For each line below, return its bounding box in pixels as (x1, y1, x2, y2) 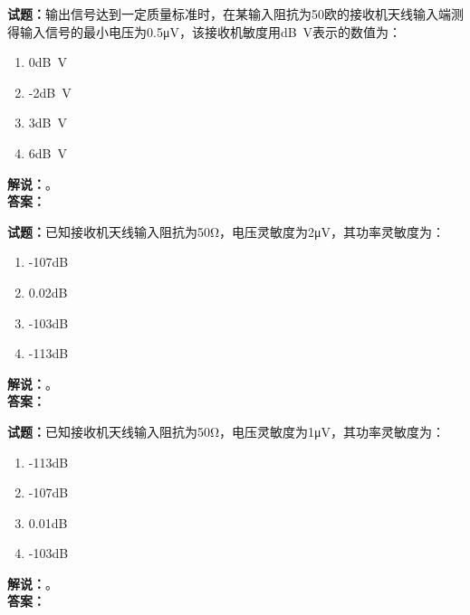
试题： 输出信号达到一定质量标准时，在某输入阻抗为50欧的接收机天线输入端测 (7, 5, 464, 23)
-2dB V (28, 82, 72, 101)
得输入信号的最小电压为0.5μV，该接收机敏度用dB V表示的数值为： (7, 22, 402, 41)
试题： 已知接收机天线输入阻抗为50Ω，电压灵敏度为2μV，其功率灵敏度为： (7, 222, 446, 241)
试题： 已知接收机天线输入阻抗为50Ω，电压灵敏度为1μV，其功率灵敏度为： (7, 421, 446, 440)
